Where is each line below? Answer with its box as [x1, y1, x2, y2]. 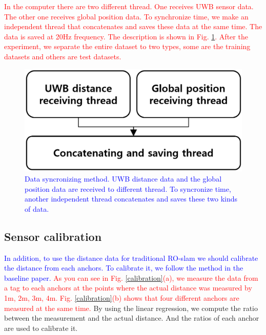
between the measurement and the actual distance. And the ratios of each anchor [4, 312, 259, 323]
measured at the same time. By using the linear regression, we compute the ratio [4, 302, 258, 313]
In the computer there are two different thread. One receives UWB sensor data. [4, 1, 254, 11]
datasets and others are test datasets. [4, 51, 121, 61]
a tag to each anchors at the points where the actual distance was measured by [4, 282, 252, 293]
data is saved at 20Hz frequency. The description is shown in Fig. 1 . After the [4, 31, 248, 41]
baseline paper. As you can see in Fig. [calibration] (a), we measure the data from [4, 272, 258, 283]
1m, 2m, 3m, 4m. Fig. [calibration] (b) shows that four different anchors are [4, 292, 239, 303]
